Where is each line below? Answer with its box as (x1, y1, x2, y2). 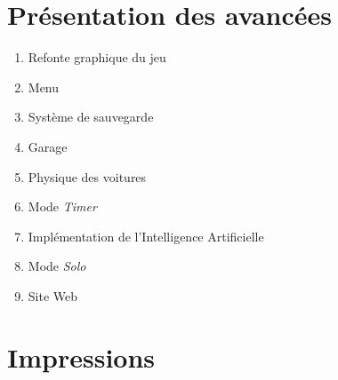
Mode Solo (28, 257, 86, 275)
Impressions (7, 338, 156, 375)
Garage (28, 137, 68, 155)
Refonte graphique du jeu (28, 48, 166, 67)
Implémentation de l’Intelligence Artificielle (28, 226, 264, 245)
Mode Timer (28, 197, 97, 216)
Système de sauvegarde (28, 107, 154, 126)
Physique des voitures (28, 167, 147, 186)
